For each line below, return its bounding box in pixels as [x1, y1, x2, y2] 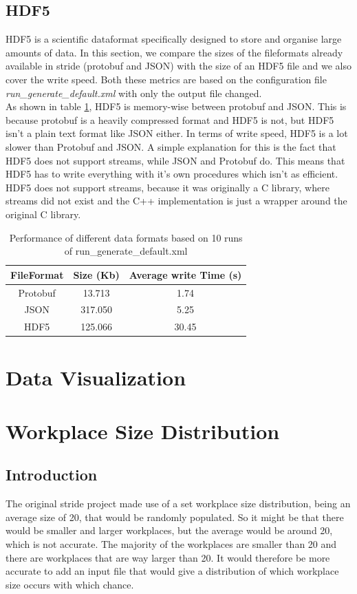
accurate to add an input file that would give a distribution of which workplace [6, 564, 339, 578]
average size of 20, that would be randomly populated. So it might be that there [6, 509, 344, 524]
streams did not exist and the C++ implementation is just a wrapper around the [6, 193, 347, 208]
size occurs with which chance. [6, 577, 134, 591]
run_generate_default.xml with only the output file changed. [6, 85, 262, 100]
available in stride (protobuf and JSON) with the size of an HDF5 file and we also [6, 59, 351, 73]
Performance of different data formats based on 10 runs [9, 230, 243, 244]
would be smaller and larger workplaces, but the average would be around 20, [6, 523, 333, 538]
